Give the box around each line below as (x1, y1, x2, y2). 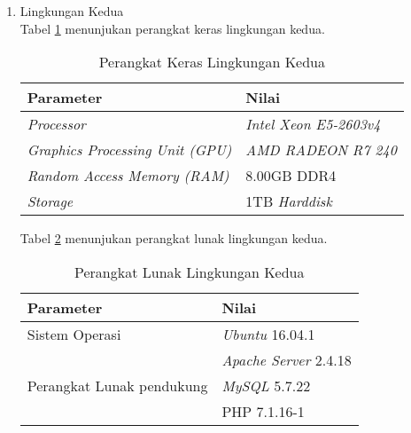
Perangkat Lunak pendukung (27, 374, 208, 396)
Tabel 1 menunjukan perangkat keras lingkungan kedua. (19, 19, 325, 37)
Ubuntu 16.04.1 (221, 323, 315, 344)
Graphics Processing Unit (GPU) (27, 139, 232, 161)
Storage (27, 191, 74, 212)
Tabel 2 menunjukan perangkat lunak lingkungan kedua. (19, 229, 328, 248)
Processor (27, 114, 86, 135)
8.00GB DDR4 (245, 165, 337, 186)
